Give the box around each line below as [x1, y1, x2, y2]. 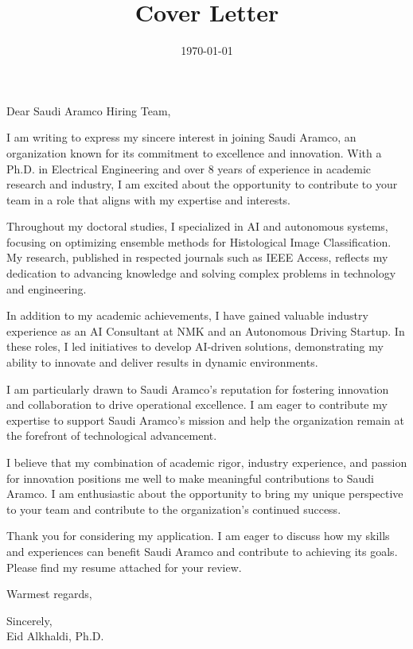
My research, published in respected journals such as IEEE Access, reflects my [6, 249, 388, 266]
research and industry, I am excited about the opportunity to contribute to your [6, 176, 398, 192]
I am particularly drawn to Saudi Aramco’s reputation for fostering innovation [6, 380, 389, 397]
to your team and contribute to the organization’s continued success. [6, 500, 341, 517]
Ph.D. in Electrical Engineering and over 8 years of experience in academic [6, 160, 371, 177]
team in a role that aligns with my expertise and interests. [6, 191, 291, 208]
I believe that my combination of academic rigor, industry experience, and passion [6, 454, 407, 470]
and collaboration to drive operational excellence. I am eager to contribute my [6, 396, 388, 413]
